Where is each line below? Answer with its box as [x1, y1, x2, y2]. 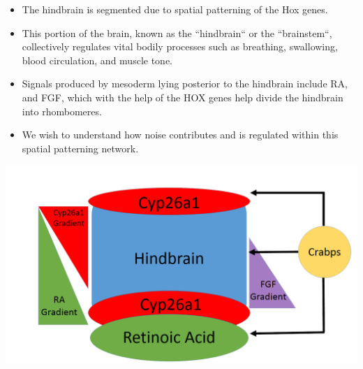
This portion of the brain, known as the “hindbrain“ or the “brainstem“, [22, 25, 332, 40]
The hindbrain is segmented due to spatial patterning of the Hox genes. [22, 2, 328, 16]
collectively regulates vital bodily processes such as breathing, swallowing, [22, 39, 338, 54]
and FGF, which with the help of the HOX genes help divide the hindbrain [22, 89, 343, 104]
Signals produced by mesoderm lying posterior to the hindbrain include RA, [22, 76, 348, 91]
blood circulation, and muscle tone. [22, 52, 172, 67]
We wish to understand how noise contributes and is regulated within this [22, 127, 339, 142]
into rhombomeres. [22, 103, 102, 118]
